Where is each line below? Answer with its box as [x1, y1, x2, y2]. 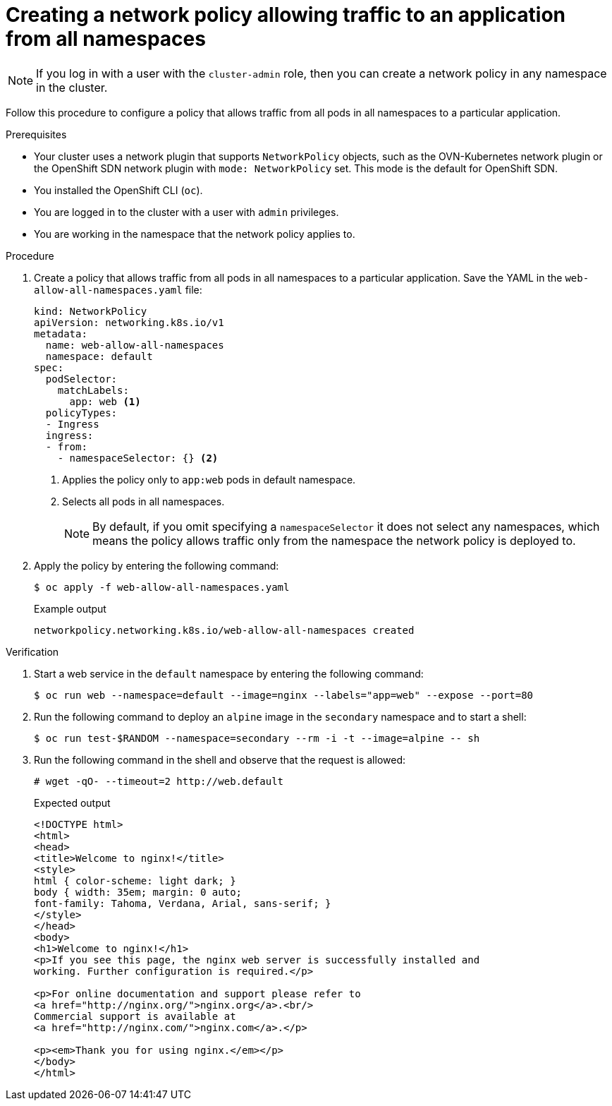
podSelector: [45, 373, 118, 385]
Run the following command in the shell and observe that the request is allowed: [34, 753, 405, 766]
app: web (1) [69, 395, 141, 407]
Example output [34, 602, 106, 615]
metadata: [34, 327, 87, 339]
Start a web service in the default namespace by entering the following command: [34, 667, 424, 680]
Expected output [34, 796, 111, 809]
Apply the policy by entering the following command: [34, 559, 279, 572]
